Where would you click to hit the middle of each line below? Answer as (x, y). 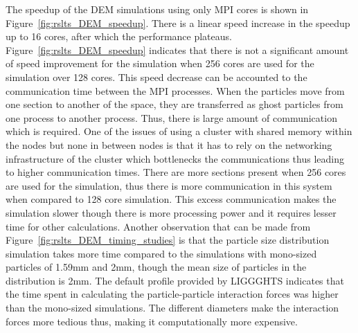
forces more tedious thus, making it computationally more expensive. (152, 321)
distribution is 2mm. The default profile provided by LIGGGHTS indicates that (175, 280)
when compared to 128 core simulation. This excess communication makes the (171, 199)
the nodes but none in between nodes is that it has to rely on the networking (169, 144)
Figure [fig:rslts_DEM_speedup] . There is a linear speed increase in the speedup (178, 22)
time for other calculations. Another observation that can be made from (158, 226)
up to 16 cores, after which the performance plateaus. (119, 36)
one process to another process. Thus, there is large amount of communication (171, 117)
